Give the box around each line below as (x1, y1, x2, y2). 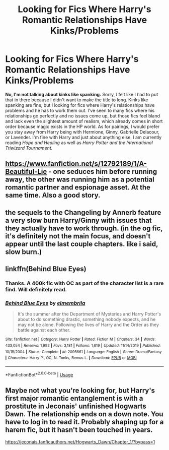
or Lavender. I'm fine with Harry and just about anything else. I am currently (5, 134, 162, 140)
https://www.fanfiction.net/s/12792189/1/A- (5, 160, 147, 168)
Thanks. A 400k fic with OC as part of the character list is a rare (5, 280, 164, 287)
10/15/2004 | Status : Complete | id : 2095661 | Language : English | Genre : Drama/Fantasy (5, 349, 162, 354)
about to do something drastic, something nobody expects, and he (17, 316, 156, 323)
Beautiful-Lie (5, 167, 47, 176)
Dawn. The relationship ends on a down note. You (5, 410, 163, 418)
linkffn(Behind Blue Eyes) (5, 265, 87, 273)
